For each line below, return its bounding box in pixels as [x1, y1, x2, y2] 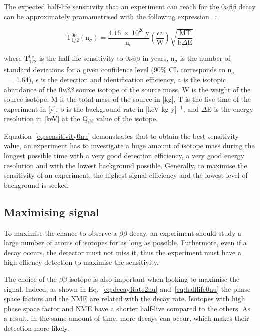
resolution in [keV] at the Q [4, 113, 88, 124]
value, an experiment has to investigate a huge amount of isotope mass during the [4, 140, 255, 151]
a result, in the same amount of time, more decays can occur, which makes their [4, 313, 249, 323]
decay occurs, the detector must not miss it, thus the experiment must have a [4, 247, 241, 257]
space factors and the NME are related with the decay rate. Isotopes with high [4, 293, 245, 304]
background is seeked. [4, 179, 70, 190]
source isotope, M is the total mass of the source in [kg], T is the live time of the [4, 94, 251, 104]
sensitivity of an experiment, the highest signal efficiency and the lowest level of [4, 170, 248, 180]
